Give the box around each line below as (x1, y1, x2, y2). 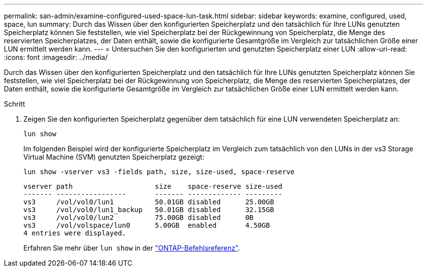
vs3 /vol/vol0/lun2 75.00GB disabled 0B (23, 214, 254, 221)
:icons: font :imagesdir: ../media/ (4, 53, 108, 61)
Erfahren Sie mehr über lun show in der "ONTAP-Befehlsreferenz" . (23, 244, 240, 252)
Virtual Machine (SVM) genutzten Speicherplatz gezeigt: (23, 153, 204, 161)
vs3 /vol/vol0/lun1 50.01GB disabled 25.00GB (23, 198, 274, 206)
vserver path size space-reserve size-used (23, 182, 283, 190)
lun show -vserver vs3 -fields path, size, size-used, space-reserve (23, 168, 295, 176)
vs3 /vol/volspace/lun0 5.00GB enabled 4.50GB (23, 221, 270, 229)
